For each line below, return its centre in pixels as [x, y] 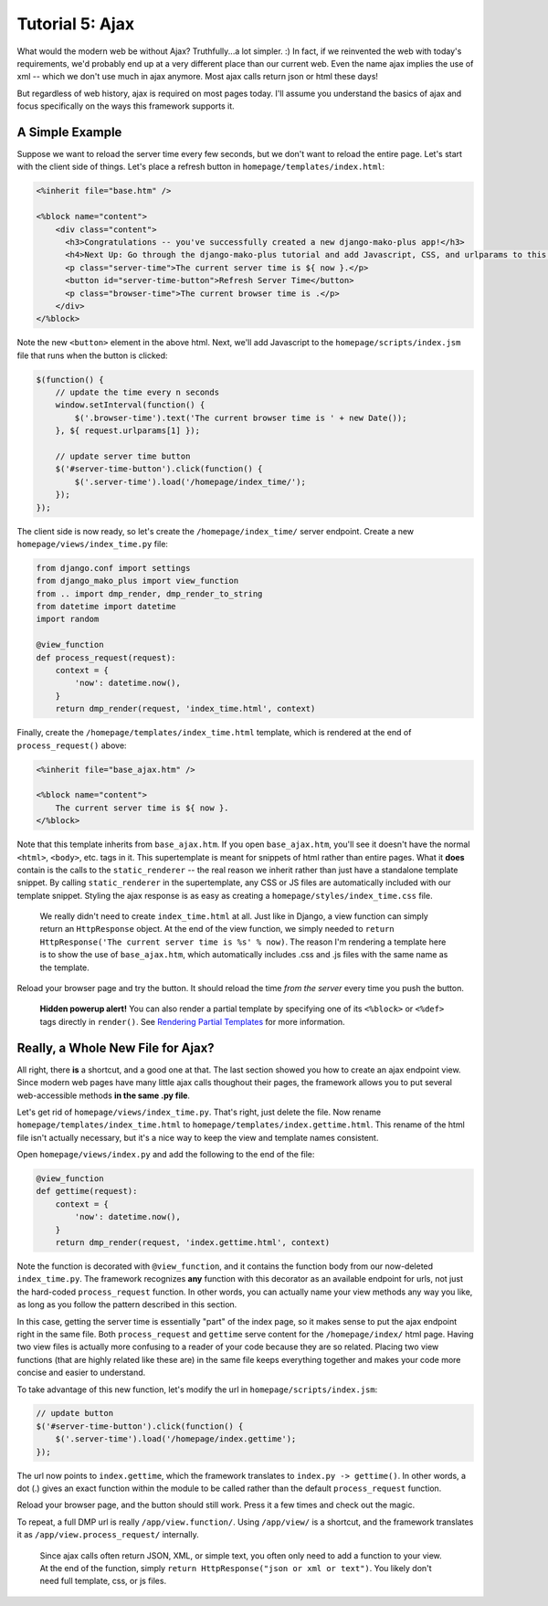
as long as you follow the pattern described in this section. [127, 1305]
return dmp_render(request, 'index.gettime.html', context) [193, 1242]
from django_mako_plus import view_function [137, 581]
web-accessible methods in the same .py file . [104, 1095]
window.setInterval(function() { [130, 405]
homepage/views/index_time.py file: [93, 544]
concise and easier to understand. [81, 1373]
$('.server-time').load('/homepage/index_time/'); [190, 481]
